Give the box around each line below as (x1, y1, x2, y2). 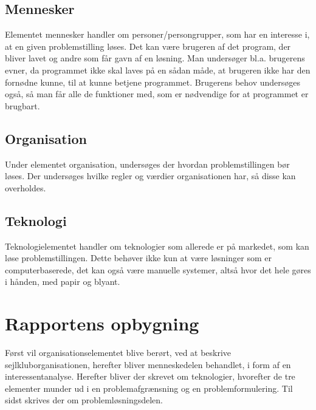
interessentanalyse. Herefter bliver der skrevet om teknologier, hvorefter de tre (5, 370, 295, 383)
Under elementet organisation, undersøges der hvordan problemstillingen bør (5, 157, 290, 170)
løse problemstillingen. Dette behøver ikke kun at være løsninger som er (5, 251, 272, 264)
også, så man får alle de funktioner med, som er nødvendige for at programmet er (5, 87, 309, 100)
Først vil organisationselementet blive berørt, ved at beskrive (5, 346, 232, 359)
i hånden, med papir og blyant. (5, 275, 120, 288)
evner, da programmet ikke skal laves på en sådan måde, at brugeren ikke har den (5, 63, 311, 76)
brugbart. (5, 99, 40, 112)
